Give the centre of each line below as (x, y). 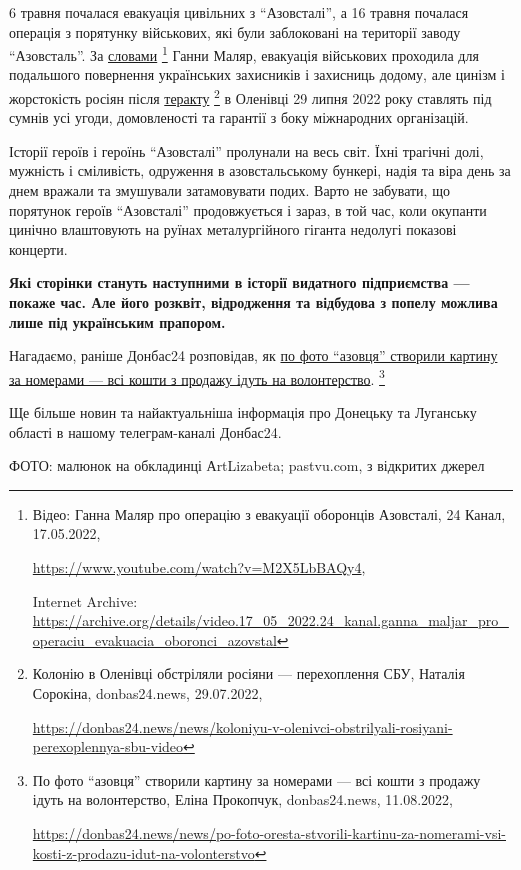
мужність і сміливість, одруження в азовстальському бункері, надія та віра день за (260, 170)
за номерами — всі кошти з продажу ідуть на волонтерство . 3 (197, 377)
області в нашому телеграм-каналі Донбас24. (145, 431)
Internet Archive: (85, 600)
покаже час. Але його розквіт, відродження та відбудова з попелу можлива (253, 302)
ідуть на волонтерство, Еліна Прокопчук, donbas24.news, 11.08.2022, (242, 799)
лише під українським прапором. (117, 321)
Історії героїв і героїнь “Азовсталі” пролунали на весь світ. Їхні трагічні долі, (246, 150)
